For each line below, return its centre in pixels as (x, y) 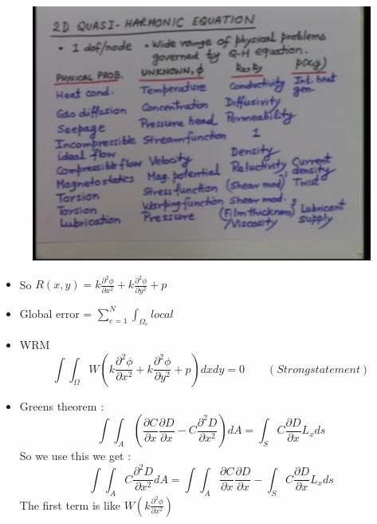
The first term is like (70, 504)
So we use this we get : (75, 456)
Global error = (56, 313)
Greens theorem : (62, 405)
